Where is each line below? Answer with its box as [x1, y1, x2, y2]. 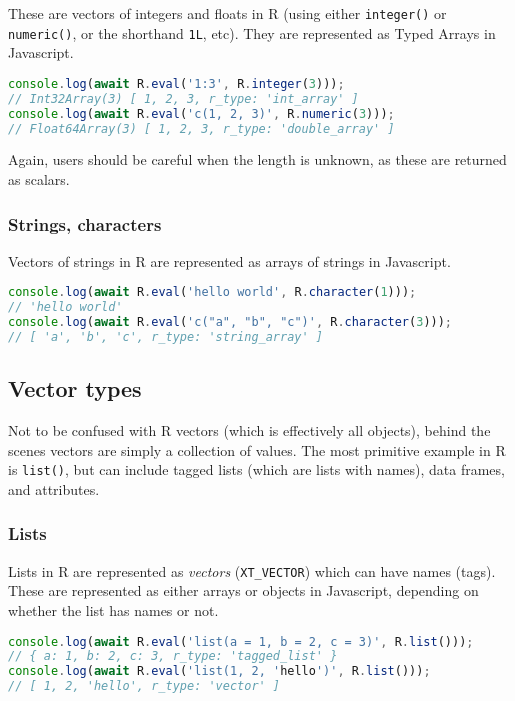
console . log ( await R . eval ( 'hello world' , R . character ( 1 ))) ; [8, 285, 417, 300]
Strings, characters [8, 211, 162, 236]
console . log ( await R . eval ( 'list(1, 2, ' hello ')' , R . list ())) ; [8, 664, 431, 679]
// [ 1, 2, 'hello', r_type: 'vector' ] [8, 679, 281, 694]
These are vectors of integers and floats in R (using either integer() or [8, 3, 447, 23]
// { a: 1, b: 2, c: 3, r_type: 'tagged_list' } [8, 649, 338, 664]
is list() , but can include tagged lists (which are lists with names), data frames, [8, 459, 505, 480]
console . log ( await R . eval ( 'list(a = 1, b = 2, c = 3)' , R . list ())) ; [8, 634, 474, 649]
